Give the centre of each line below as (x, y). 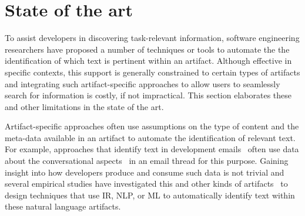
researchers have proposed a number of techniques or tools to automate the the (147, 49)
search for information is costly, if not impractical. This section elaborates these (148, 95)
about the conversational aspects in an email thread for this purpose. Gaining (147, 161)
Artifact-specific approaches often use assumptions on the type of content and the (152, 126)
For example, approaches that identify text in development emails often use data (152, 149)
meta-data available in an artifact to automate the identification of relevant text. (150, 137)
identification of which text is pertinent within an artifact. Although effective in (148, 61)
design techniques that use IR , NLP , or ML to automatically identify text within (150, 195)
